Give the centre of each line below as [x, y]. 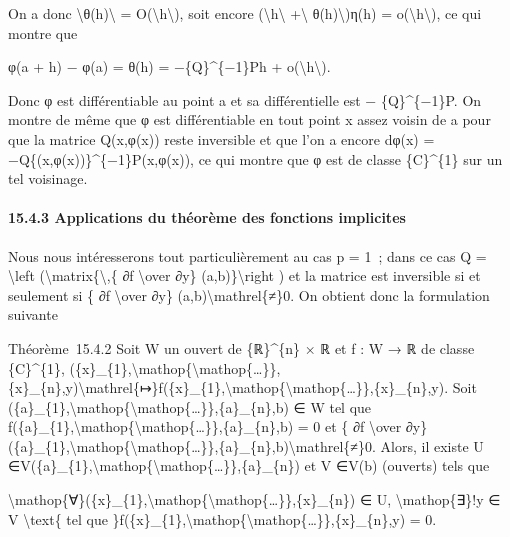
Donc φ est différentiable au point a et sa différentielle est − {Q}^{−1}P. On [245, 99]
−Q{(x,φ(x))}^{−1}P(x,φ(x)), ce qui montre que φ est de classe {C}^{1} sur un [255, 158]
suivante [33, 314]
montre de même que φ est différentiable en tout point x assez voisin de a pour [249, 119]
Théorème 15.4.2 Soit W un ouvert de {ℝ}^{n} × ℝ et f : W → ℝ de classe [241, 347]
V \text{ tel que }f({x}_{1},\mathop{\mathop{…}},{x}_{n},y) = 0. [222, 518]
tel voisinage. [48, 178]
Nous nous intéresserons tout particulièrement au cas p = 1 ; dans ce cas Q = [247, 255]
